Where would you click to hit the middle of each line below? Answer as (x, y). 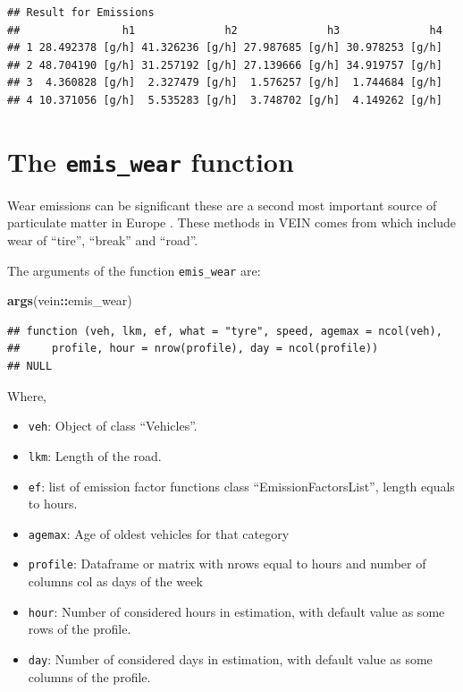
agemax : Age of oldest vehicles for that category (159, 533)
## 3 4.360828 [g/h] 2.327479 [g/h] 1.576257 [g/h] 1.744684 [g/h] (225, 83)
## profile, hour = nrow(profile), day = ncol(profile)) (193, 349)
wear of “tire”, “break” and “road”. (103, 240)
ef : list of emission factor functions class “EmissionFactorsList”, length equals (241, 486)
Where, (27, 395)
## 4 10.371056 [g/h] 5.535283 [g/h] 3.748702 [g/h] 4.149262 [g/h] (225, 100)
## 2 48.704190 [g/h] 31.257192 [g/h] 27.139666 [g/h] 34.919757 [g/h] (225, 65)
